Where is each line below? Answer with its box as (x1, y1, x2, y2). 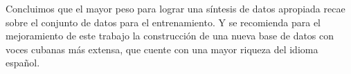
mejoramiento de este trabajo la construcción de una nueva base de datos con (6, 28, 334, 43)
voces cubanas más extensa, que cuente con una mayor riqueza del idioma (6, 41, 318, 56)
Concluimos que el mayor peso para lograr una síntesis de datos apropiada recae (6, 1, 345, 15)
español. (6, 55, 40, 70)
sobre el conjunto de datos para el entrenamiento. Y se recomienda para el (6, 15, 321, 29)
